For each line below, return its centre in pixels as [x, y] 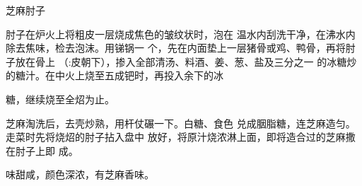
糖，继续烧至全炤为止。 [60, 99]
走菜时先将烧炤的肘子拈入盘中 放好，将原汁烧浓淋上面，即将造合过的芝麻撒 [181, 137]
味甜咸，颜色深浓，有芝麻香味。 [80, 174]
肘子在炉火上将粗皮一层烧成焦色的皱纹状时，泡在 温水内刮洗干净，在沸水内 [181, 34]
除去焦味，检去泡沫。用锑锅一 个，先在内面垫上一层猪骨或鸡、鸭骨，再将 [176, 48]
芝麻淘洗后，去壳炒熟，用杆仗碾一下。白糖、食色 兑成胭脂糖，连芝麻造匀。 [181, 123]
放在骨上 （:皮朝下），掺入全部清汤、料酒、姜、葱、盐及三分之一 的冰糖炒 [186, 61]
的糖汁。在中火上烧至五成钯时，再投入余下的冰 [115, 75]
